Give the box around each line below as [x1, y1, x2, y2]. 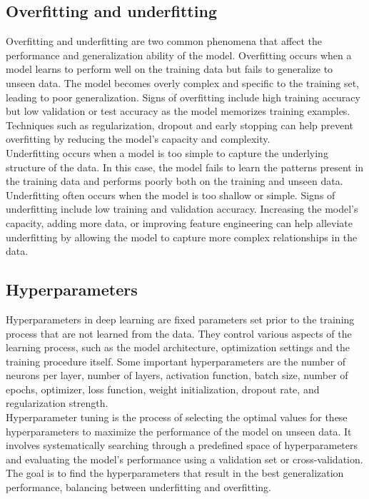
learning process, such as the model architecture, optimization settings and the [6, 340, 350, 355]
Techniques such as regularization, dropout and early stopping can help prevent [6, 117, 354, 132]
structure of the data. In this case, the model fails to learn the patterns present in [6, 159, 364, 174]
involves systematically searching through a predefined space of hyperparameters [6, 438, 358, 453]
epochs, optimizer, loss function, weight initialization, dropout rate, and [6, 381, 320, 396]
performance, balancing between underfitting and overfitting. [6, 480, 271, 495]
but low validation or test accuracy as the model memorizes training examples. [6, 104, 350, 119]
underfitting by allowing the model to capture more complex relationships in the [6, 229, 358, 244]
